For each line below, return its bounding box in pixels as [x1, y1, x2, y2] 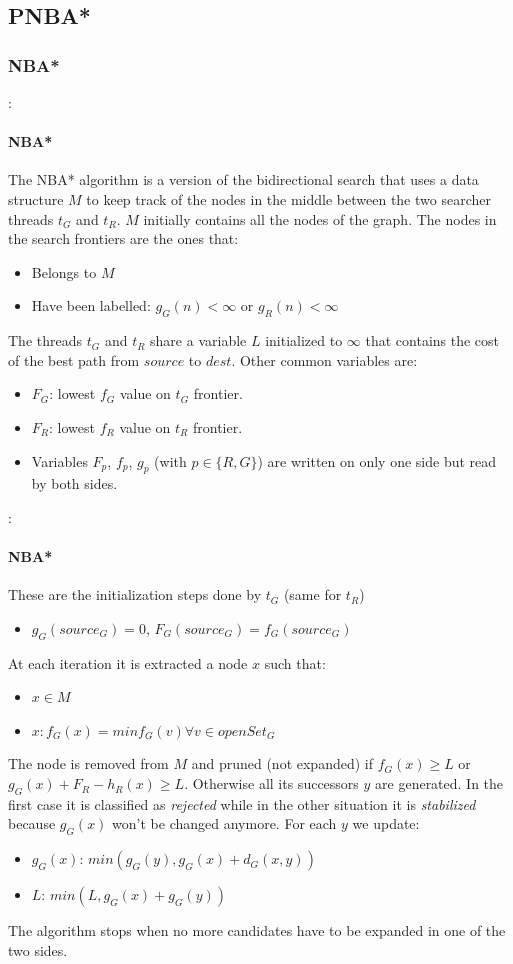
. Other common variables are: [231, 349, 418, 370]
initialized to [265, 330, 343, 351]
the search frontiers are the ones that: [8, 228, 239, 249]
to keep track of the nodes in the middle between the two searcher [86, 188, 491, 209]
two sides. [8, 939, 68, 960]
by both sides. [31, 473, 118, 494]
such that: [264, 652, 326, 673]
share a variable [150, 330, 247, 351]
